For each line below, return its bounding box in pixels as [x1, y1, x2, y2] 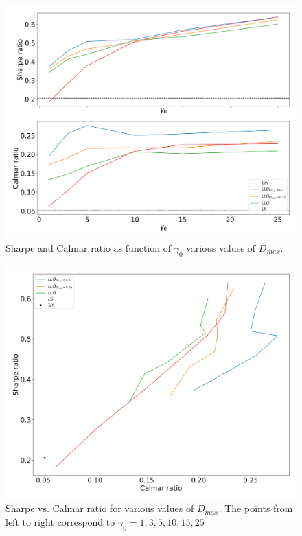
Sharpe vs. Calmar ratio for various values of [5, 501, 194, 515]
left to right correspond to [5, 514, 115, 528]
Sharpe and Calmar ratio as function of [5, 240, 171, 255]
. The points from [218, 501, 293, 515]
